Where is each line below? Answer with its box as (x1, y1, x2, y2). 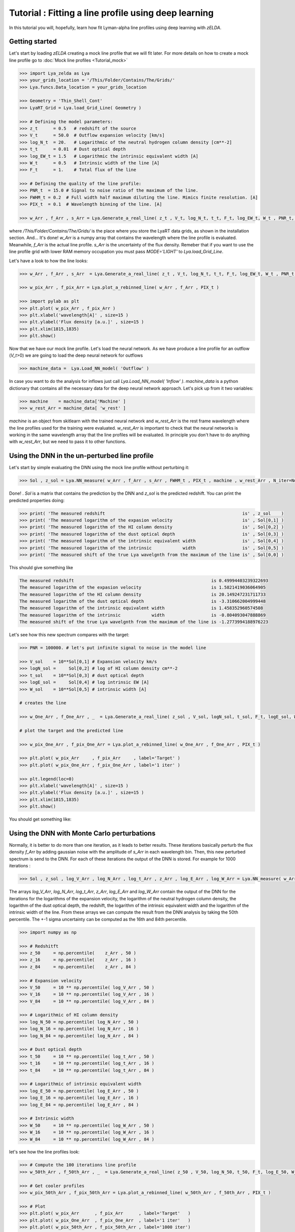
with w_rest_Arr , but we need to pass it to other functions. (9, 439, 126, 445)
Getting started (9, 37, 57, 46)
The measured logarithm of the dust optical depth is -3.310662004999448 (19, 599, 266, 604)
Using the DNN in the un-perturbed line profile (9, 451, 154, 460)
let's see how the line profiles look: (9, 1149, 80, 1155)
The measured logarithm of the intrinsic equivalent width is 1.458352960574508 (19, 605, 263, 611)
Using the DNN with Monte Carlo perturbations (9, 829, 156, 837)
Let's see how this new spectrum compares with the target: (9, 632, 130, 638)
